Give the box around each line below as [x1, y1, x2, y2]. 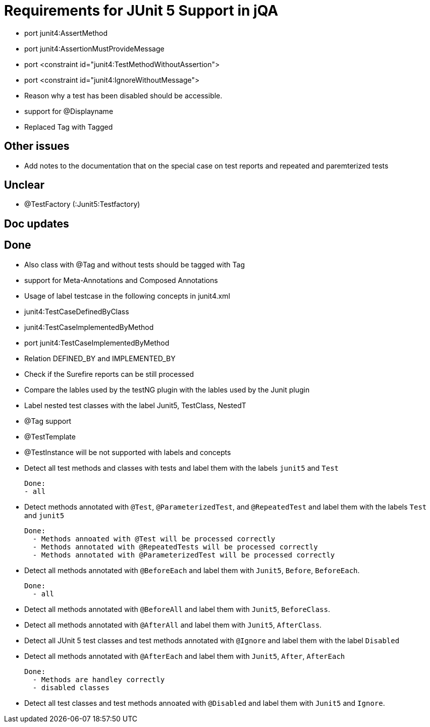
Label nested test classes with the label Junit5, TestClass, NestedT [24, 401, 246, 410]
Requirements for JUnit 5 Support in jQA [4, 2, 279, 19]
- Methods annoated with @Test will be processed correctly [32, 534, 276, 543]
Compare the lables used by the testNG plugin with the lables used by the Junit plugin [24, 385, 310, 394]
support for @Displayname [24, 106, 114, 116]
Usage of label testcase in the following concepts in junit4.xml [24, 291, 230, 300]
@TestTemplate [24, 432, 76, 441]
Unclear [4, 179, 44, 192]
